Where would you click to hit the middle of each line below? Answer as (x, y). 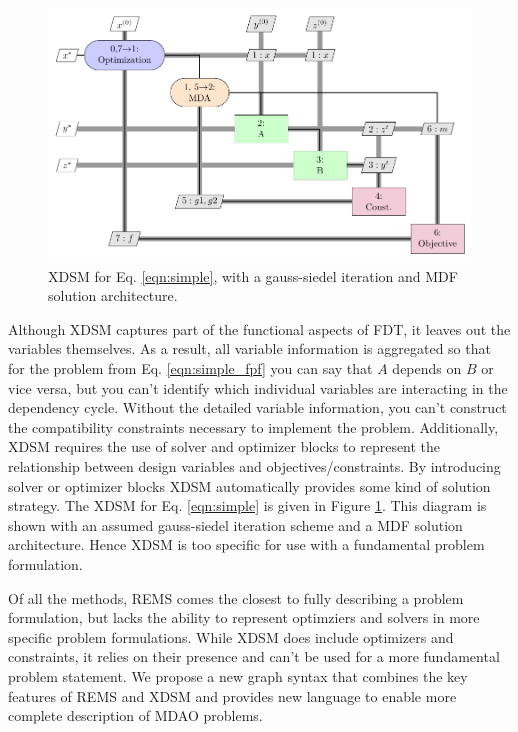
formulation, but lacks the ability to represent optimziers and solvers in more (244, 617)
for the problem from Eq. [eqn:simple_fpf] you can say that (190, 368)
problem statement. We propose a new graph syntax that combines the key (238, 675)
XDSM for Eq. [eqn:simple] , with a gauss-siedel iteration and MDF (253, 275)
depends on (427, 368)
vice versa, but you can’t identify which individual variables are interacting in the (258, 387)
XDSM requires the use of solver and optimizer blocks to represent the (224, 446)
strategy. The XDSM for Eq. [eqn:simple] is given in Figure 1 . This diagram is (247, 505)
